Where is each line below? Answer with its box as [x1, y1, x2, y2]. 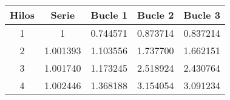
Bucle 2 [137, 8, 174, 22]
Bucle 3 [183, 8, 220, 22]
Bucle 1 [90, 8, 127, 22]
